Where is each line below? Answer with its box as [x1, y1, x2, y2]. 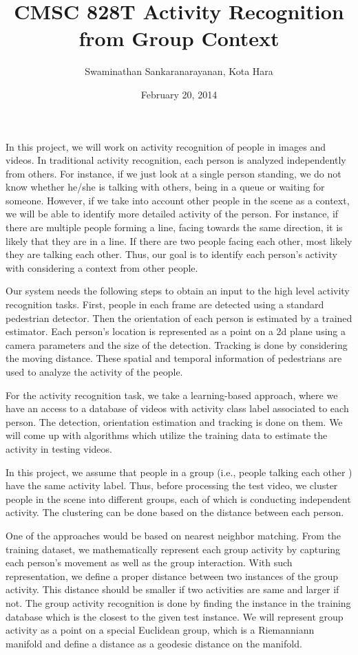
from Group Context [78, 24, 280, 52]
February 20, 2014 [140, 87, 218, 101]
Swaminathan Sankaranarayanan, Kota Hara [85, 64, 273, 78]
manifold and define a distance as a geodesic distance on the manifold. [6, 636, 302, 650]
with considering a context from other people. [6, 260, 198, 275]
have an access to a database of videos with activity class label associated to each [6, 401, 349, 416]
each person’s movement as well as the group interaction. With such [6, 555, 293, 570]
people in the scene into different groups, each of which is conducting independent [6, 491, 351, 506]
